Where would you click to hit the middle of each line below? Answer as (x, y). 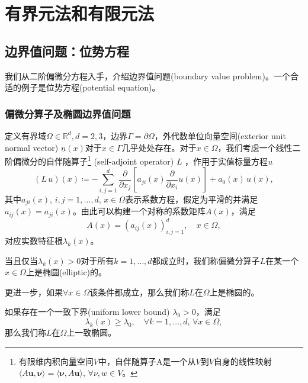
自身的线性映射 (243, 361)
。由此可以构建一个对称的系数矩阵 (139, 211)
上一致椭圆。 (92, 332)
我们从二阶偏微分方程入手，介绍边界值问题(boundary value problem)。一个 (147, 75)
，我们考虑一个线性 (255, 147)
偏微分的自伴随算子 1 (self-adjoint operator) (93, 160)
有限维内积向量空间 (56, 361)
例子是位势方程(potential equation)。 (91, 87)
